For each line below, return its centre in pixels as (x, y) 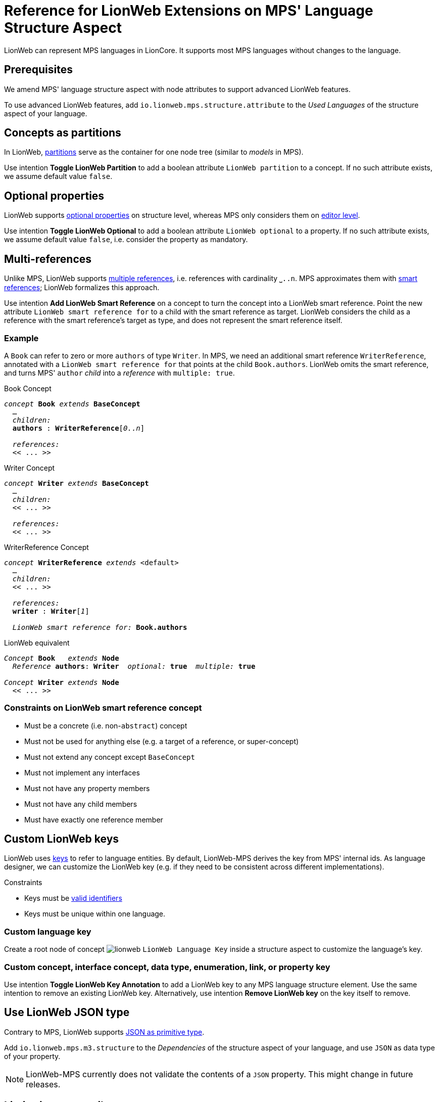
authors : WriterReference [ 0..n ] (79, 428)
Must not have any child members (81, 804)
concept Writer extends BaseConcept (77, 483)
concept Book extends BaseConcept (72, 404)
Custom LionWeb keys (62, 839)
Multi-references (48, 259)
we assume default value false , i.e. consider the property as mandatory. (126, 240)
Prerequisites (38, 70)
